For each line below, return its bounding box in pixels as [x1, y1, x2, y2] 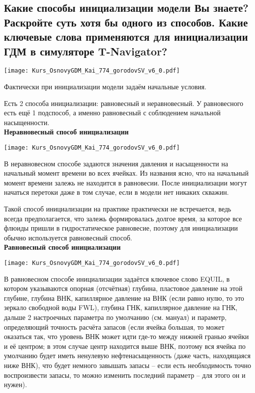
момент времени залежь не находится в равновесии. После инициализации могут [4, 177, 247, 187]
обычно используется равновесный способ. [4, 232, 132, 242]
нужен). [4, 379, 27, 390]
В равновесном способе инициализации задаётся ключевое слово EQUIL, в [4, 273, 230, 284]
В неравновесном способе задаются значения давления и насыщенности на [4, 158, 228, 168]
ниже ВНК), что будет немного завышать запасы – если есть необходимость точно [4, 360, 252, 370]
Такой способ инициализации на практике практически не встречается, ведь [4, 204, 231, 214]
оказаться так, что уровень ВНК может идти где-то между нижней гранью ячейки [4, 331, 249, 341]
